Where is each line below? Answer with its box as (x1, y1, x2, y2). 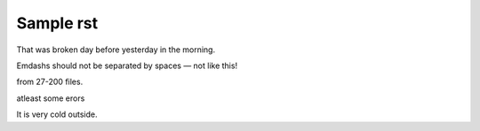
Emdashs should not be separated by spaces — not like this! (16, 60, 238, 71)
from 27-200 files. (16, 76, 84, 88)
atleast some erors (16, 93, 85, 104)
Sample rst (16, 13, 99, 33)
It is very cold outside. (16, 109, 98, 119)
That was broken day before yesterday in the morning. (16, 44, 216, 55)
